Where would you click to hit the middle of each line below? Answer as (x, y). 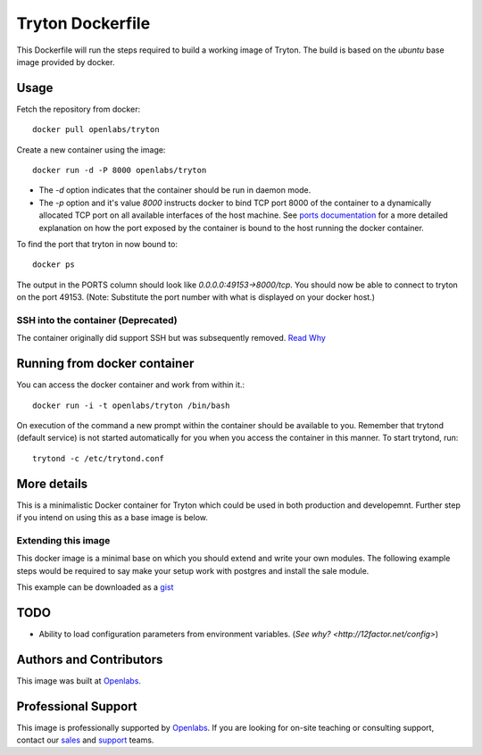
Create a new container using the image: (91, 149)
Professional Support (77, 706)
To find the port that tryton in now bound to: (97, 244)
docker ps (54, 265)
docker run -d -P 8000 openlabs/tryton (120, 170)
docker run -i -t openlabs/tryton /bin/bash (132, 405)
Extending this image (63, 540)
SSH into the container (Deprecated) (97, 319)
